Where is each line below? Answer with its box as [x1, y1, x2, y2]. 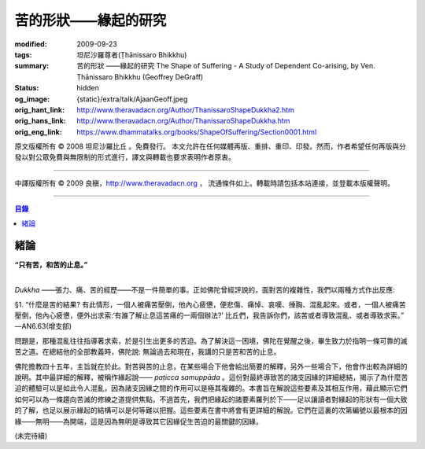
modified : [14, 39, 47, 49]
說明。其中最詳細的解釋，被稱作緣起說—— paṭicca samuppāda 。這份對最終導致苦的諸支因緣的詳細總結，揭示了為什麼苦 [14, 373, 408, 382]
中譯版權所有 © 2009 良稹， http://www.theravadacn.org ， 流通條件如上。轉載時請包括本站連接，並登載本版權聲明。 [14, 178, 395, 188]
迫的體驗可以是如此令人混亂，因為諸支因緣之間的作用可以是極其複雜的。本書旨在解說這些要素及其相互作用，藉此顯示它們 [14, 384, 408, 393]
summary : [14, 61, 50, 71]
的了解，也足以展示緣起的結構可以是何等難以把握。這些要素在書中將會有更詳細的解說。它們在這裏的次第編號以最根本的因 [14, 406, 408, 415]
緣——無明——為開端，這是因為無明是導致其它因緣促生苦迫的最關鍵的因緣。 [14, 417, 263, 426]
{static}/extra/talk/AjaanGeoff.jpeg [76, 94, 188, 104]
